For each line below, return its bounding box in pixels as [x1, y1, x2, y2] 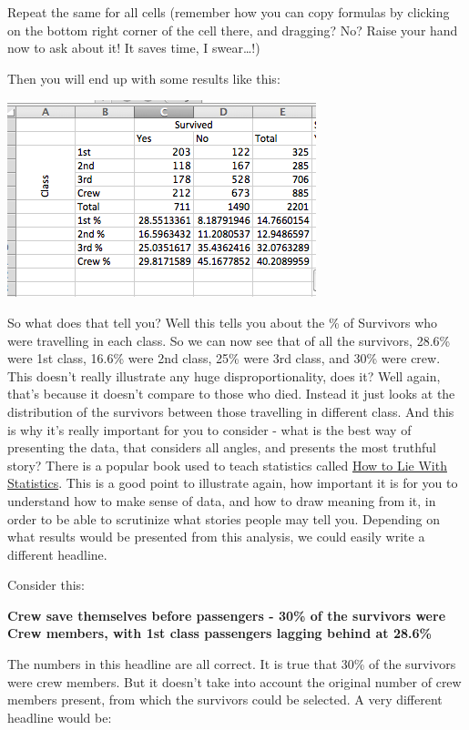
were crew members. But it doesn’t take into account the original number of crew [7, 672, 462, 691]
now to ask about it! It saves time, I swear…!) [7, 38, 260, 57]
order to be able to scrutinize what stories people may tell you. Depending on [7, 509, 441, 528]
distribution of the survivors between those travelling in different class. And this [7, 401, 454, 421]
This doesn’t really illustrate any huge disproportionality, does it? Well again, [7, 366, 441, 385]
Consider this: [7, 575, 85, 594]
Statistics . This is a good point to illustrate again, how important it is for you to [7, 473, 458, 492]
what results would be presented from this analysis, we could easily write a [7, 527, 425, 546]
